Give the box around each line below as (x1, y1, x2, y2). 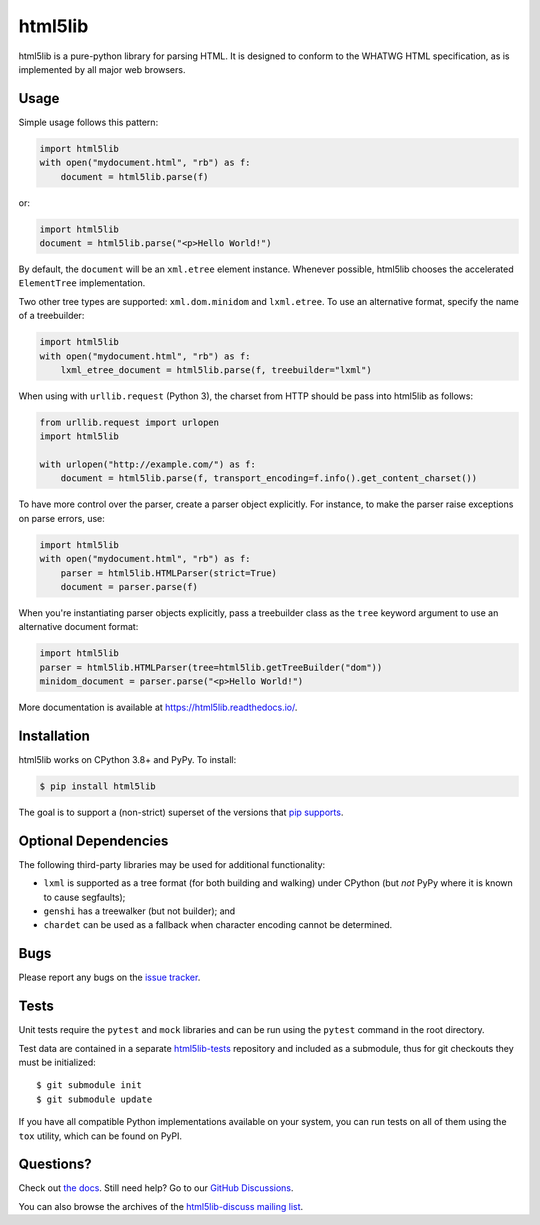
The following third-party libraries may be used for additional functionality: (18, 858, 326, 870)
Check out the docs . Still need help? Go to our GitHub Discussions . (18, 1182, 294, 1194)
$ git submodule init (36, 1080, 142, 1091)
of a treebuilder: (18, 310, 85, 322)
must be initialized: (18, 1056, 97, 1069)
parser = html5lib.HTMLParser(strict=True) (60, 567, 277, 579)
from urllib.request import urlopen (39, 416, 220, 428)
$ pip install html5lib (39, 780, 157, 792)
